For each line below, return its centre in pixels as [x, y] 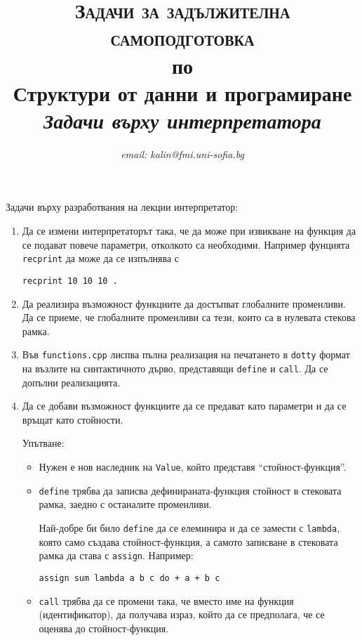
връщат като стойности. [73, 419]
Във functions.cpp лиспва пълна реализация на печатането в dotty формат [186, 354]
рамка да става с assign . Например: [116, 555]
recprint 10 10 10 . [70, 281]
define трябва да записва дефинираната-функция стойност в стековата [190, 490]
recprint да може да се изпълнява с [101, 258]
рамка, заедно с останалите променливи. [125, 504]
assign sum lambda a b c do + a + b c [129, 578]
